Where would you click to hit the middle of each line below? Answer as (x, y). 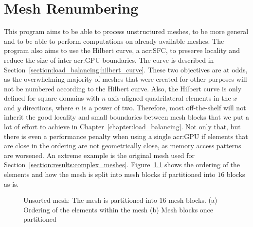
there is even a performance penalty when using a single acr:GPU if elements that (126, 136)
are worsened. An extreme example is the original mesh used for (99, 155)
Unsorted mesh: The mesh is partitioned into (90, 200)
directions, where (48, 107)
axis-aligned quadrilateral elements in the (169, 98)
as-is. (11, 183)
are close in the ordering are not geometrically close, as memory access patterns (123, 146)
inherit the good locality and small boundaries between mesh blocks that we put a (126, 117)
